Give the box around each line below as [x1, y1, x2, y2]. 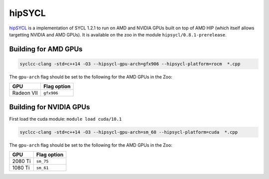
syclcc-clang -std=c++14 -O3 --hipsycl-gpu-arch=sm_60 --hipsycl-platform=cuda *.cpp [19, 129, 238, 135]
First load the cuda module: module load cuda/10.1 [9, 116, 122, 122]
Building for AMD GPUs [9, 45, 83, 53]
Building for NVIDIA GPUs [9, 103, 90, 111]
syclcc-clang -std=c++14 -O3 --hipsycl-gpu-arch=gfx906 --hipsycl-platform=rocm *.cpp [19, 61, 241, 67]
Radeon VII [12, 90, 38, 97]
